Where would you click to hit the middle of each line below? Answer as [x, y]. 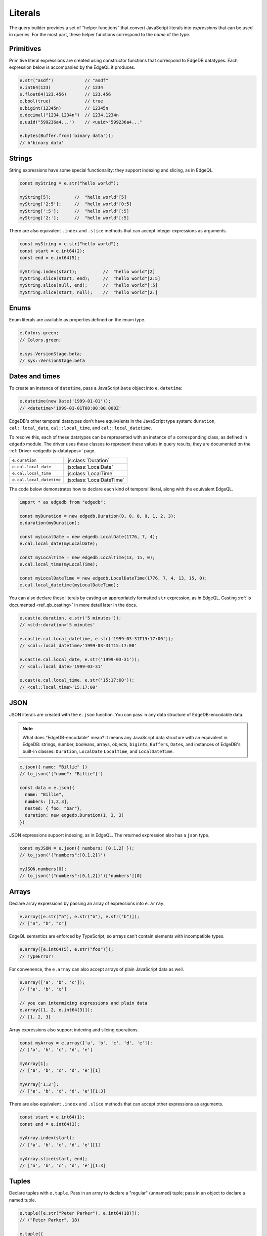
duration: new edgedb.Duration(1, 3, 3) [74, 815]
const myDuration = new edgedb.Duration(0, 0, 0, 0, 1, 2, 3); [98, 516]
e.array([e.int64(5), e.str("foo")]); [67, 949]
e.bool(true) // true [61, 101]
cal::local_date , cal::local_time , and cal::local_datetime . [81, 428]
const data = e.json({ [47, 788]
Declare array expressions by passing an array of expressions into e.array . [87, 903]
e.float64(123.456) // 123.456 [65, 94]
